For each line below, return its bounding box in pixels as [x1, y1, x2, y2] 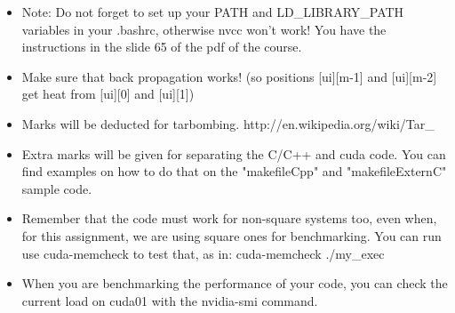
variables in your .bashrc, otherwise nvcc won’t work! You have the [21, 20, 387, 38]
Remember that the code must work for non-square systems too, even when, [21, 209, 437, 228]
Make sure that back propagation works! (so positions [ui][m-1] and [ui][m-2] [21, 67, 437, 85]
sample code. [21, 179, 92, 197]
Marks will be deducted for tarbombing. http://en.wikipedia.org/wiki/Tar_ [21, 114, 435, 132]
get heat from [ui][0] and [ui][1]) [21, 84, 195, 103]
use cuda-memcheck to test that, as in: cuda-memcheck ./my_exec [21, 244, 385, 262]
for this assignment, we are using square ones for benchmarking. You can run [21, 226, 442, 245]
